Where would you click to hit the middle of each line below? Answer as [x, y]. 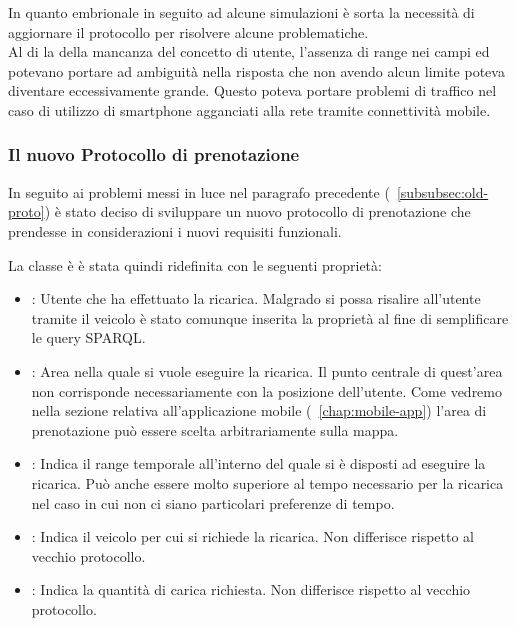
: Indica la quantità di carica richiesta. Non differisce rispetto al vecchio [251, 589]
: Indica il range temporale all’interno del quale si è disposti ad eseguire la [258, 463]
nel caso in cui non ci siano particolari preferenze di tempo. [213, 502]
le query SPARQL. [88, 337]
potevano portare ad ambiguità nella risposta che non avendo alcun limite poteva [256, 70]
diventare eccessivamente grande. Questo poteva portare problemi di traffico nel [252, 90]
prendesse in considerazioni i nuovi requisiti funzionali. [175, 230]
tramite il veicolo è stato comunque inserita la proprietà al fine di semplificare [270, 317]
